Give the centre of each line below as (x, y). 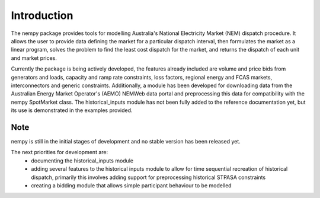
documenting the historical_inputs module (82, 161)
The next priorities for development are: (60, 152)
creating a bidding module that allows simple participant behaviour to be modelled (131, 185)
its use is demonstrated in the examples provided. (72, 110)
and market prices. (34, 58)
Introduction (42, 15)
